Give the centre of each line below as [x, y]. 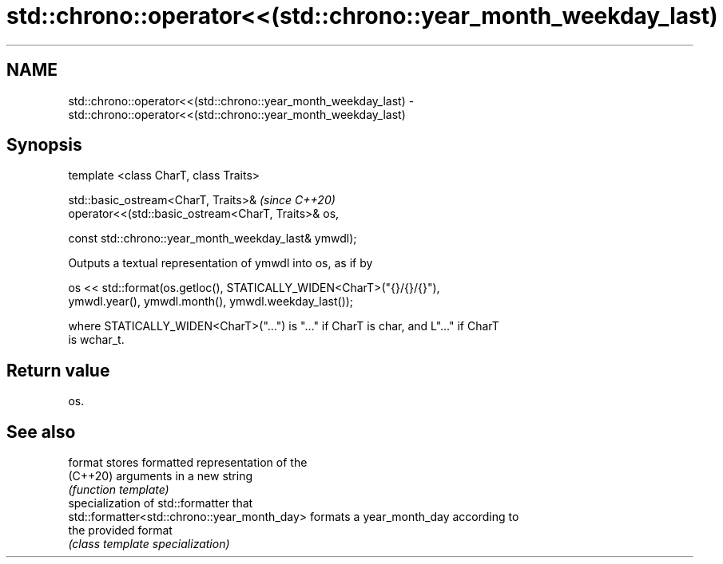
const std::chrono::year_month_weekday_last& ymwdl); [213, 239]
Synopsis [44, 145]
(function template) [119, 490]
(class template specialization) [149, 544]
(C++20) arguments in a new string [161, 476]
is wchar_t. [96, 340]
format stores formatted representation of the [188, 463]
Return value [58, 370]
